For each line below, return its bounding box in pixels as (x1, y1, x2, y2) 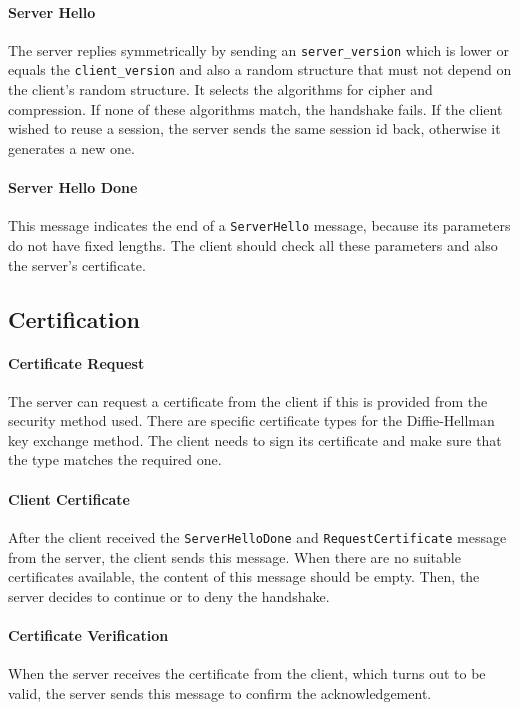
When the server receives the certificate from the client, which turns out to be (8, 663, 486, 684)
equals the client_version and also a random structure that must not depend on (8, 59, 512, 80)
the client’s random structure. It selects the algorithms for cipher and (8, 79, 433, 100)
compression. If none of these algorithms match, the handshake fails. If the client (8, 98, 503, 119)
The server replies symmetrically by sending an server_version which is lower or (8, 39, 509, 60)
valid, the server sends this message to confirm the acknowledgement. (8, 682, 432, 703)
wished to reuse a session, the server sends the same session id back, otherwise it (8, 118, 501, 139)
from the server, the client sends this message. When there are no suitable (8, 546, 461, 567)
